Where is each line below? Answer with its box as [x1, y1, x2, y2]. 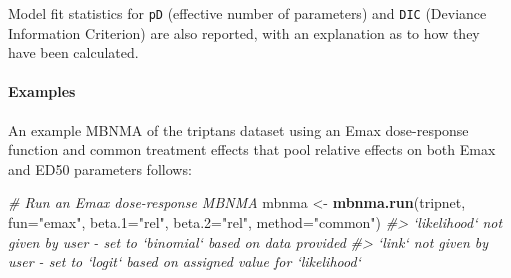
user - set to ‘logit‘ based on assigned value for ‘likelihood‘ [8, 251, 361, 272]
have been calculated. [8, 42, 139, 63]
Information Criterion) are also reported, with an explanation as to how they [8, 22, 480, 43]
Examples [8, 81, 76, 102]
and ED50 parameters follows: [8, 158, 192, 179]
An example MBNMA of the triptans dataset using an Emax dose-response [8, 119, 469, 140]
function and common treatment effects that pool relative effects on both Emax [8, 139, 496, 160]
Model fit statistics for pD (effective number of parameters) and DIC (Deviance [8, 3, 487, 23]
